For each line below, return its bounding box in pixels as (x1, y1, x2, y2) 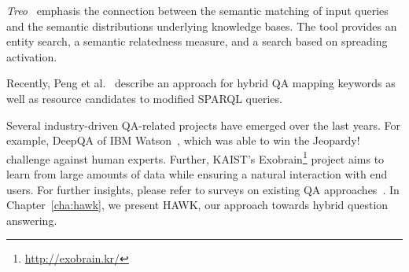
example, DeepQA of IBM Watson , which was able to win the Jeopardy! (6, 132, 360, 149)
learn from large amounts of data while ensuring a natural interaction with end (6, 166, 388, 182)
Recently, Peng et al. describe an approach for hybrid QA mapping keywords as (6, 75, 396, 91)
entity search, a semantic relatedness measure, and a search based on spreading (6, 33, 388, 50)
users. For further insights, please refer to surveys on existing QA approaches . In (6, 181, 400, 197)
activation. (6, 48, 57, 64)
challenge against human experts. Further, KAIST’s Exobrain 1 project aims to (6, 148, 385, 167)
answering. (6, 211, 57, 228)
